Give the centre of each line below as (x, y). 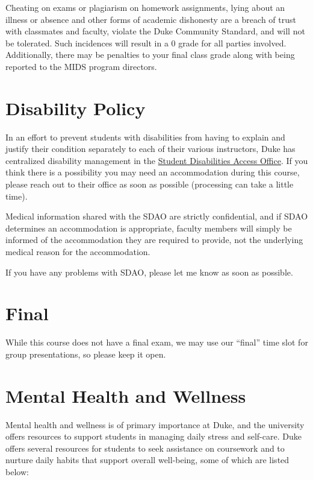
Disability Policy (76, 108)
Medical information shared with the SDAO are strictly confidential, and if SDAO (157, 216)
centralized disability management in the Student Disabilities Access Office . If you (157, 160)
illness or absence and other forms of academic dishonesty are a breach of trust (151, 19)
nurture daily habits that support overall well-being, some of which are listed (147, 460)
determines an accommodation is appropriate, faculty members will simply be (149, 228)
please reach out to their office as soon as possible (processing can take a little (150, 184)
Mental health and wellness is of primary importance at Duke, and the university (155, 424)
